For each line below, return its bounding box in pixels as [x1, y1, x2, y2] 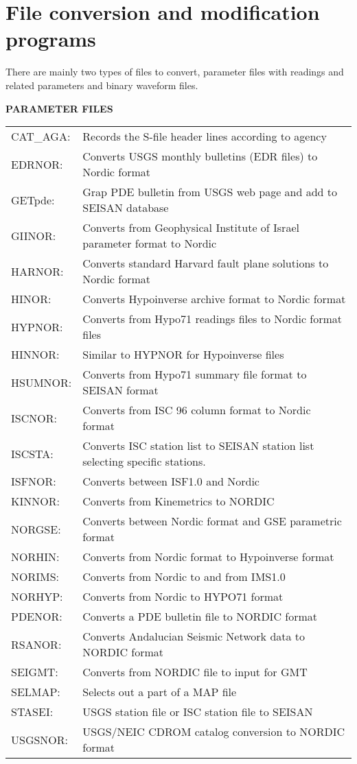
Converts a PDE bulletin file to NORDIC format [82, 608, 317, 625]
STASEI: [11, 704, 54, 720]
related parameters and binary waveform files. [5, 77, 198, 92]
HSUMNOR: [11, 374, 72, 390]
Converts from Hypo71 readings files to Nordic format [82, 311, 343, 327]
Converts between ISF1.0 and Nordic [82, 473, 260, 490]
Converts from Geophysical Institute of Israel [82, 219, 299, 236]
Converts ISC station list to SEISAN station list [82, 438, 314, 454]
